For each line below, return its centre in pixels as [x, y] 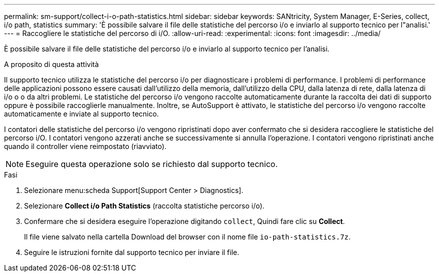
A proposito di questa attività [52, 64]
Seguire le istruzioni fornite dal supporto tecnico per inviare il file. [132, 252]
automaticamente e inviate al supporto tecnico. [81, 114]
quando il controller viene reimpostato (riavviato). [85, 146]
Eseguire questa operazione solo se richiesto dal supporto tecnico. [152, 164]
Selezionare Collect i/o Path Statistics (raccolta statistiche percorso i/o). [144, 206]
